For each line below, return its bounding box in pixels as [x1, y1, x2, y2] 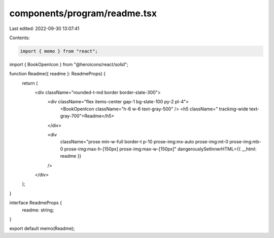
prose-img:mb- [229, 139, 261, 145]
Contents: [9, 35, 30, 41]
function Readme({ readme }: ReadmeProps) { [9, 71, 106, 77]
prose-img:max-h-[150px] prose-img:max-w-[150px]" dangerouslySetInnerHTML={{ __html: [64, 145, 257, 152]
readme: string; [22, 206, 54, 213]
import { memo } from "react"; [20, 48, 98, 54]
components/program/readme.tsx [9, 8, 157, 19]
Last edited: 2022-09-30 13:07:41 [9, 25, 80, 32]
